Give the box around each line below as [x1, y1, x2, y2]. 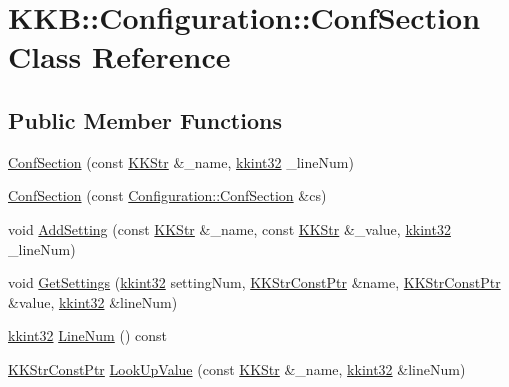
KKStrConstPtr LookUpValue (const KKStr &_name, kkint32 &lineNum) [8, 358, 466, 379]
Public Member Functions [8, 104, 282, 135]
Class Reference [8, 36, 231, 77]
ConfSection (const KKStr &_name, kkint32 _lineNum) [8, 151, 354, 172]
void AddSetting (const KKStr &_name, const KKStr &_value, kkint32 [8, 218, 451, 239]
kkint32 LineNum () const [8, 325, 167, 346]
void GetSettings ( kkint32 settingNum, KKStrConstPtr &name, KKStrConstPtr [8, 272, 501, 293]
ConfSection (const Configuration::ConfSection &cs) [8, 185, 327, 206]
